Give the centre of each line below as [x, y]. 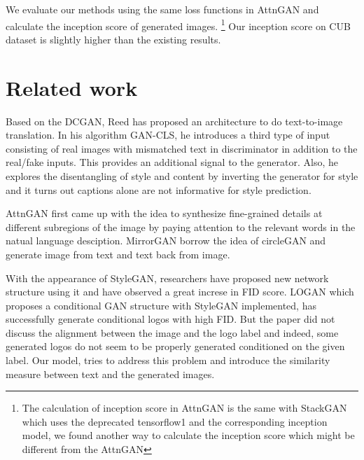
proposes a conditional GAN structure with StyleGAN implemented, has [161, 305]
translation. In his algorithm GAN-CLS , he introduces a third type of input [168, 135]
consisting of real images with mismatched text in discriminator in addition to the [182, 148]
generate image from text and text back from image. [118, 254]
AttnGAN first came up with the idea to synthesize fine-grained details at [164, 213]
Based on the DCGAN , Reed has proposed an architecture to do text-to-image [174, 121]
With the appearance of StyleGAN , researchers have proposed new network [167, 278]
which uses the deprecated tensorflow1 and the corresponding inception [175, 421]
